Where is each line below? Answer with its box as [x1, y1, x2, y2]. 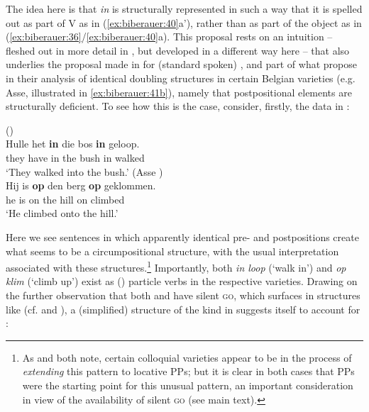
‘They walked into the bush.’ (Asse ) [6, 164, 163, 179]
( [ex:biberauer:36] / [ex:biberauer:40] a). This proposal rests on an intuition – [6, 29, 333, 44]
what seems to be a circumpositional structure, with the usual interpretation [6, 243, 339, 258]
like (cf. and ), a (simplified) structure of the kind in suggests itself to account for [6, 301, 360, 316]
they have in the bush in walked [6, 150, 145, 165]
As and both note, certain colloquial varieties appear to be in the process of [22, 350, 352, 364]
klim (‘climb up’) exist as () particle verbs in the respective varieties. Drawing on [6, 274, 358, 289]
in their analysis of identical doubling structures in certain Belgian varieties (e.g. [6, 70, 356, 85]
